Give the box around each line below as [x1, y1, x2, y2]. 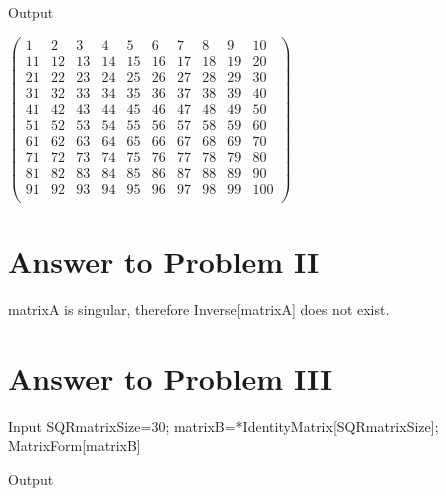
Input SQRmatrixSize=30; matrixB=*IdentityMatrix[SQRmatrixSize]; [8, 415, 439, 436]
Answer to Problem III [8, 357, 333, 398]
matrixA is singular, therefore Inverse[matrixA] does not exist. [8, 299, 390, 320]
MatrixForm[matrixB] [8, 435, 141, 456]
